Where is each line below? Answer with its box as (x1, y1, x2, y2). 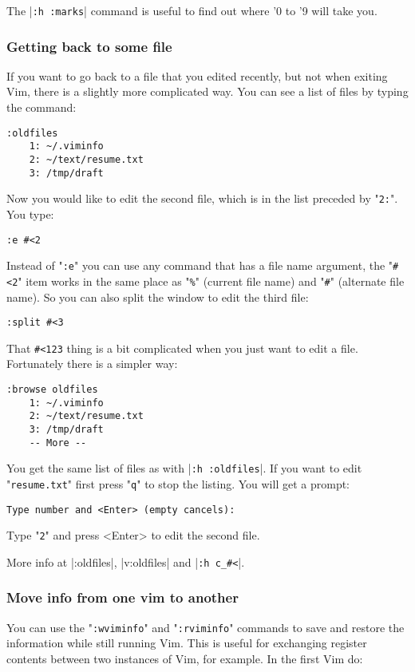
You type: (6, 205, 54, 222)
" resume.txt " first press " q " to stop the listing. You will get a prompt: (6, 475, 350, 492)
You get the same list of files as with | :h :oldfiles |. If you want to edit (6, 460, 362, 476)
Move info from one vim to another (6, 587, 239, 607)
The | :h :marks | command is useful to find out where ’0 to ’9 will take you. (6, 2, 377, 18)
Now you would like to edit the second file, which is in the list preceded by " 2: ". (6, 190, 398, 207)
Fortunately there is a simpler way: (6, 355, 178, 372)
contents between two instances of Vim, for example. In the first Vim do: (6, 650, 363, 667)
